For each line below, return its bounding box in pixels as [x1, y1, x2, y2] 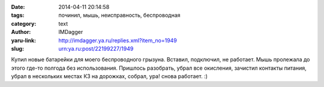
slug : [11, 45, 24, 52]
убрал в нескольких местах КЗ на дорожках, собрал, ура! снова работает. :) [11, 73, 208, 80]
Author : [11, 29, 31, 36]
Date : [11, 4, 25, 10]
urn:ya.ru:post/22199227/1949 [58, 45, 134, 52]
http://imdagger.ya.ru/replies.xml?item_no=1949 [58, 36, 177, 44]
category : [11, 20, 37, 27]
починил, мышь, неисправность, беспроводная [58, 12, 181, 19]
